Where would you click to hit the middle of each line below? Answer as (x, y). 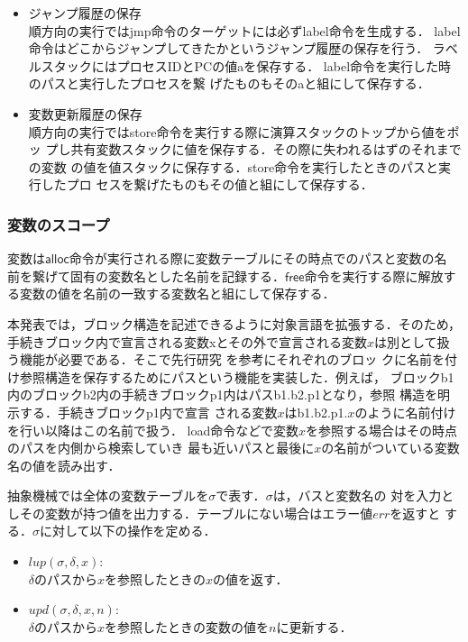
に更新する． (314, 626)
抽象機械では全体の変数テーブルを (108, 495)
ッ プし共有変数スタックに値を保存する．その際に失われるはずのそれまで (245, 149)
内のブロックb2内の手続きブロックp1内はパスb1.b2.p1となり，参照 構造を (222, 394)
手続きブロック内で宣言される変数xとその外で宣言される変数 (187, 341)
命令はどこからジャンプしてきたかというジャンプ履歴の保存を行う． (229, 48)
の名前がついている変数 (390, 448)
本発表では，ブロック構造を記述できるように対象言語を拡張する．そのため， (234, 323)
